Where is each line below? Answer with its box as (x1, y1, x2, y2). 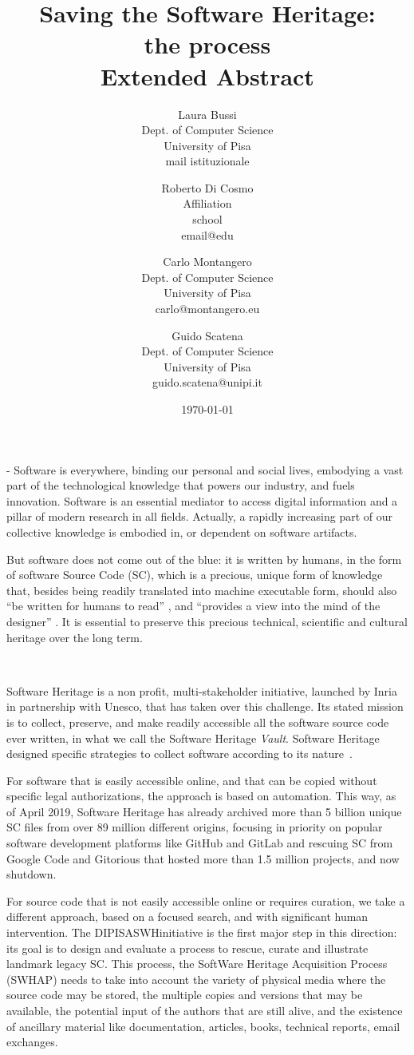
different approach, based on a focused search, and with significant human (6, 908, 369, 925)
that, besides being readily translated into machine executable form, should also (6, 581, 397, 598)
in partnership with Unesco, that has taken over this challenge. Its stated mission (6, 698, 404, 715)
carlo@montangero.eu (155, 300, 260, 317)
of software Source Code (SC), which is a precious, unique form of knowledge (6, 566, 383, 583)
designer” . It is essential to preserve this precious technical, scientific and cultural (6, 613, 408, 629)
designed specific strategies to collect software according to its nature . (6, 745, 353, 762)
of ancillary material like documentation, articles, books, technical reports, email (6, 1017, 400, 1034)
